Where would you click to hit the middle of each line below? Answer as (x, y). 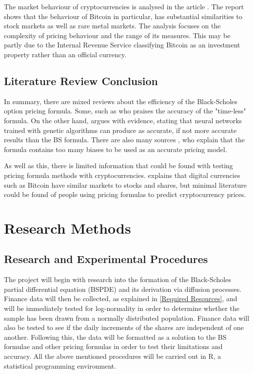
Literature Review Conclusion (81, 80)
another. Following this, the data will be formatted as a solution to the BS (115, 337)
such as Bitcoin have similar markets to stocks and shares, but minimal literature (125, 185)
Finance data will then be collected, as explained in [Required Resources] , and (121, 298)
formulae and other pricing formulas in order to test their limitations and (113, 346)
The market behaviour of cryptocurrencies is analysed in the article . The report (124, 6)
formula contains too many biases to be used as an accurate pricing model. (116, 149)
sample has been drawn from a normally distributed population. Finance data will (127, 318)
